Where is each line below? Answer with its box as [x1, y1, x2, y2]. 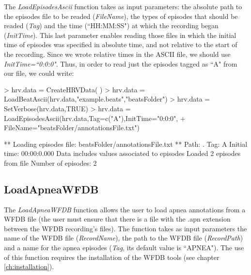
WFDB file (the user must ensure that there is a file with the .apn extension [4, 214, 231, 224]
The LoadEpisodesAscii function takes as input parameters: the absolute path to [4, 1, 242, 11]
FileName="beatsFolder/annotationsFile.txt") [4, 122, 140, 133]
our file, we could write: [4, 68, 74, 78]
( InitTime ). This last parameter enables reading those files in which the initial [4, 30, 236, 40]
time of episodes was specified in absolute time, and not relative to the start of [4, 39, 237, 50]
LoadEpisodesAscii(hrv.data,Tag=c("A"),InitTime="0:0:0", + [4, 113, 186, 123]
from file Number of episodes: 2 [4, 157, 97, 168]
